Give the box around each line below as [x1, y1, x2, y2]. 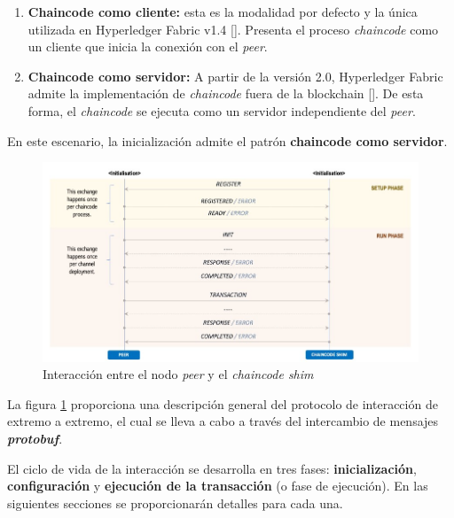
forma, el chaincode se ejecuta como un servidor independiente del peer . [27, 101, 416, 120]
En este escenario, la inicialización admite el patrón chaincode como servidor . [7, 131, 448, 150]
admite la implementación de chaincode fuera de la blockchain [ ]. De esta [27, 84, 424, 103]
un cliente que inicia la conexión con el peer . [27, 37, 268, 56]
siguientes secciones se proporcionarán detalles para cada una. [7, 493, 343, 512]
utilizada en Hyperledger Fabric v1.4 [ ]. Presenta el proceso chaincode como [27, 19, 439, 38]
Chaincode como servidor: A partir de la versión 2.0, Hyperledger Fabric [27, 66, 443, 85]
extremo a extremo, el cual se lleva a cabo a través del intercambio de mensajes [7, 412, 439, 430]
